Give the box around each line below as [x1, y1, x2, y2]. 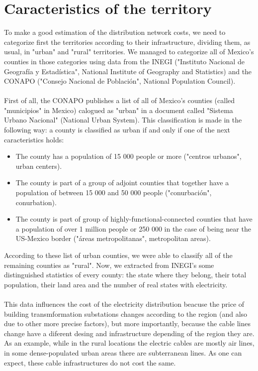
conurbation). [15, 197, 57, 207]
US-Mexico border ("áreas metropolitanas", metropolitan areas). [15, 233, 211, 244]
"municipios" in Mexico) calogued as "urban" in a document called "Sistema [4, 105, 233, 115]
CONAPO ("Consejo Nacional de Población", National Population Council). [4, 76, 236, 86]
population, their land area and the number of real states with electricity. [4, 279, 228, 289]
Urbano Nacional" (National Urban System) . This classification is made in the [4, 115, 242, 125]
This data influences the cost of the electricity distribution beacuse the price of [4, 298, 245, 309]
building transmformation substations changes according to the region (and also [4, 308, 248, 319]
